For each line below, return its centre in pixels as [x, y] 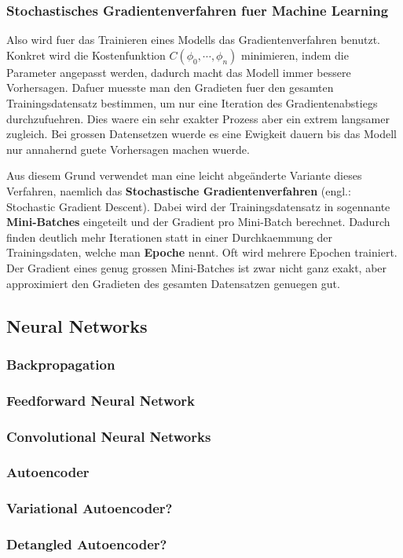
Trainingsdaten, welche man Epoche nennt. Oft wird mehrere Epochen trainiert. [202, 252]
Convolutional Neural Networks [109, 436]
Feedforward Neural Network [101, 400]
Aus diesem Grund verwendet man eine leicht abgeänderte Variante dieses [184, 175]
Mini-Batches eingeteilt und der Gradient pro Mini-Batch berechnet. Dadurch [198, 222]
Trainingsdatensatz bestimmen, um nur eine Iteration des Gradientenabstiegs [192, 103]
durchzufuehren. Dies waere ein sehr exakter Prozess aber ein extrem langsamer [198, 118]
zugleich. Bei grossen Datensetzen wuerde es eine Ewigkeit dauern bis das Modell [201, 134]
